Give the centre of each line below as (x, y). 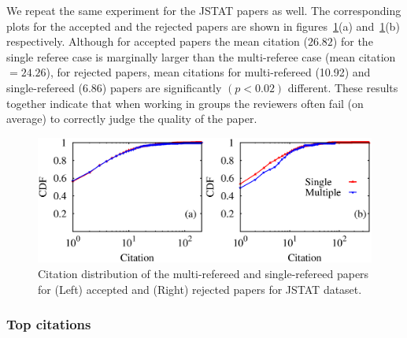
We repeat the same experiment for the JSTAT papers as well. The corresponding (204, 10)
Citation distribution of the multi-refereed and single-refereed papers (203, 273)
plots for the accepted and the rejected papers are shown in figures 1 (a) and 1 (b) (203, 26)
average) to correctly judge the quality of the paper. (132, 119)
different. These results (343, 87)
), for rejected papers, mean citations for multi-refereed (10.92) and (208, 72)
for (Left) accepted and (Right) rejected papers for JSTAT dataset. (200, 289)
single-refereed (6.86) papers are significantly (114, 87)
